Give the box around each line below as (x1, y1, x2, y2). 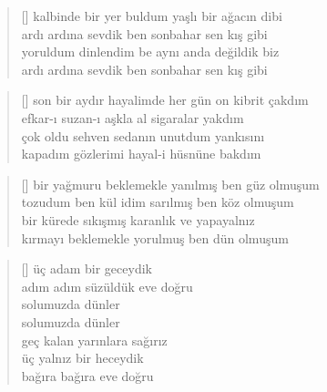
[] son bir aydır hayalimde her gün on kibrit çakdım (21, 90, 309, 109)
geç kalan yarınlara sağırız (21, 330, 168, 349)
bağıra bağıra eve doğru (21, 366, 154, 385)
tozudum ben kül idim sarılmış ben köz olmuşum (21, 192, 294, 211)
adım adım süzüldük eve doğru (21, 276, 193, 295)
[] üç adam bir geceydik (21, 259, 152, 278)
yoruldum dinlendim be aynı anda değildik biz (21, 42, 280, 61)
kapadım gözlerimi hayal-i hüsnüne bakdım (21, 144, 261, 163)
